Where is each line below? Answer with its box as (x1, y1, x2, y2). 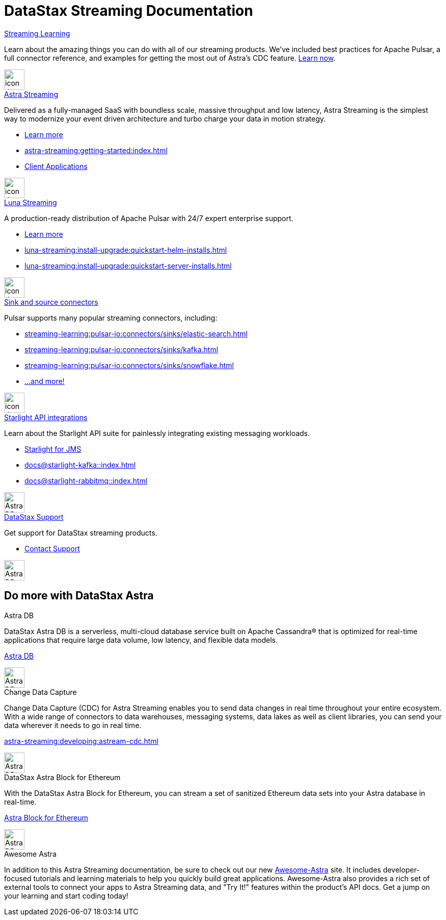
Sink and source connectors (4, 297, 98, 306)
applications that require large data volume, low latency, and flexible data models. (4, 635, 278, 644)
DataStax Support (4, 512, 64, 521)
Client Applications (24, 161, 88, 171)
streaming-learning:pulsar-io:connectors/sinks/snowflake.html (24, 360, 234, 370)
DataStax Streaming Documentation (4, 2, 253, 19)
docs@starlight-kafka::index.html (24, 460, 136, 469)
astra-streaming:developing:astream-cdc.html (4, 736, 159, 745)
